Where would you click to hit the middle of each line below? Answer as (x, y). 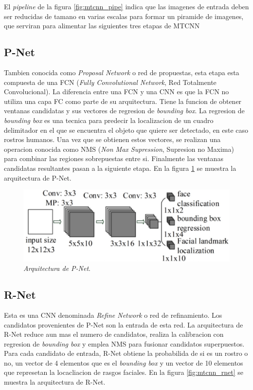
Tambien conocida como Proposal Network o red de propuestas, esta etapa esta (122, 72)
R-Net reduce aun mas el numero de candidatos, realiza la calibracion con (114, 334)
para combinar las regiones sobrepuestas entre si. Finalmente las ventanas (114, 158)
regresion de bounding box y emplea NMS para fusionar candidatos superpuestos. (124, 343)
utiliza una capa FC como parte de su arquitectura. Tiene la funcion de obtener (123, 101)
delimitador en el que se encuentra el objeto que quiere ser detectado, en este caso (126, 130)
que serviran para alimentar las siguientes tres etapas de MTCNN (102, 26)
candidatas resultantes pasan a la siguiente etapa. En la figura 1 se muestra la (120, 168)
